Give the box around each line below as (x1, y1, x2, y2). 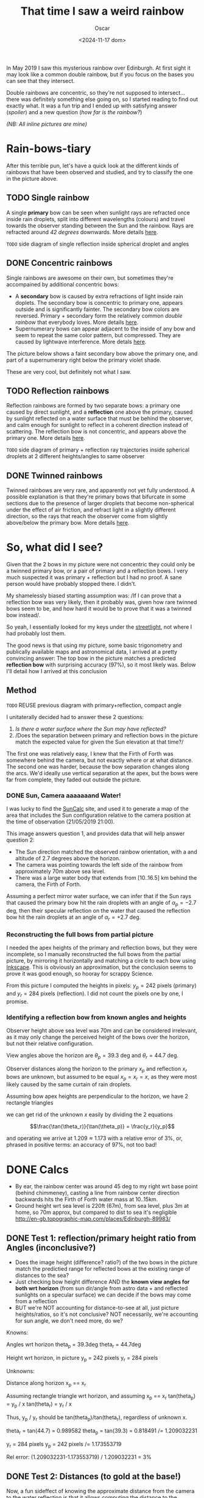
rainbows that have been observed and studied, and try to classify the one (6, 168, 193, 175)
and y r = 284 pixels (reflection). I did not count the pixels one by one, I (6, 990, 184, 998)
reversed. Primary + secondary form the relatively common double (15, 312, 183, 319)
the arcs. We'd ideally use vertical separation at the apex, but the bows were (6, 769, 199, 776)
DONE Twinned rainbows (6, 470, 103, 481)
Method (6, 685, 37, 696)
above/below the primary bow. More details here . (6, 519, 130, 527)
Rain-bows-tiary (6, 142, 91, 156)
